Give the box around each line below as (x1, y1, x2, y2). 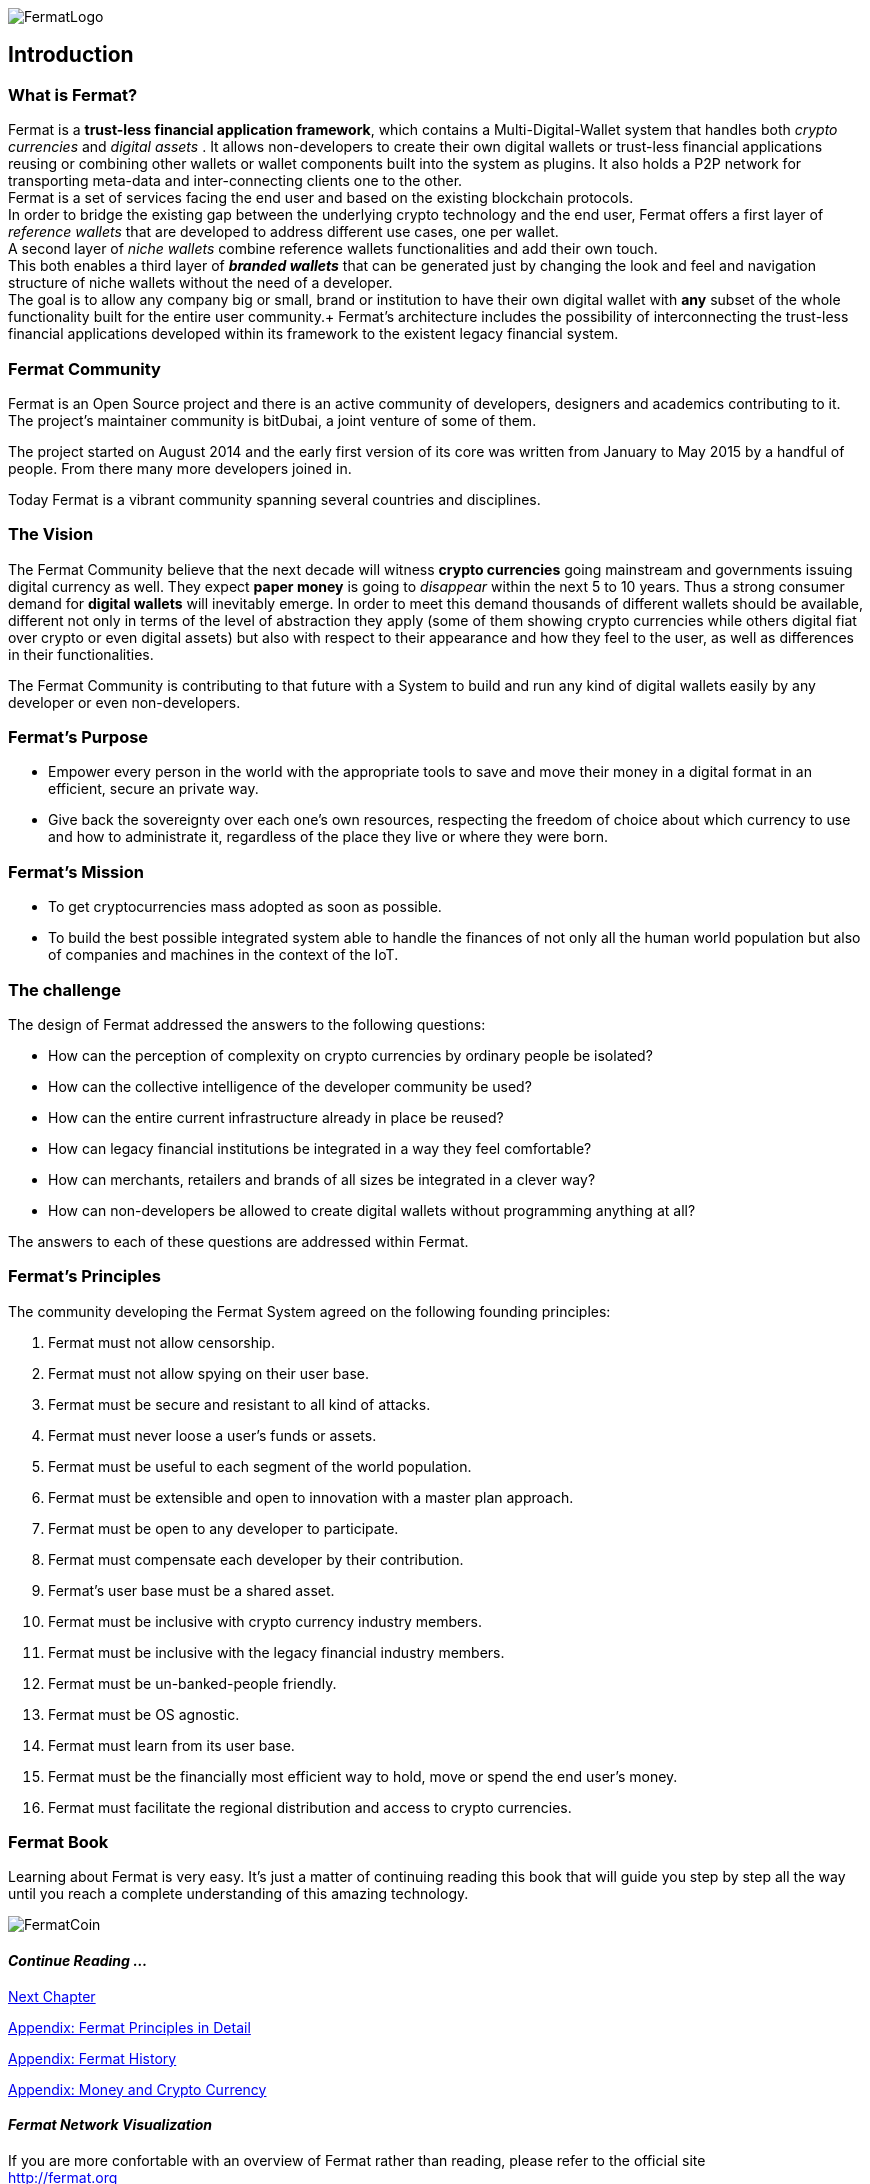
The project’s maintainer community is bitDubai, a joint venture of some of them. (8, 411, 537, 429)
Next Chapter (8, 1987, 96, 2005)
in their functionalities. (8, 645, 154, 663)
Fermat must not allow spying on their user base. (48, 1364, 369, 1382)
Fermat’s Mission (8, 861, 144, 882)
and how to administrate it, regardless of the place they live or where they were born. (48, 828, 608, 846)
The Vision (8, 524, 94, 545)
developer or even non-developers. (8, 693, 241, 711)
